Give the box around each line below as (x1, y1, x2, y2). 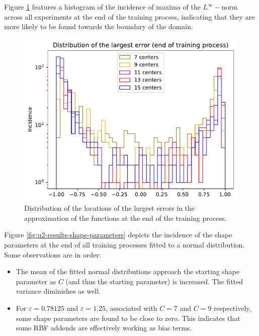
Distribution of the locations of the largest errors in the (24, 203, 195, 213)
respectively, (214, 302, 251, 313)
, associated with (106, 302, 157, 313)
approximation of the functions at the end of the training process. (24, 212, 227, 223)
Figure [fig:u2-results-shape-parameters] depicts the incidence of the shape (4, 229, 232, 240)
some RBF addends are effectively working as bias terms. (16, 322, 192, 333)
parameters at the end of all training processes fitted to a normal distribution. (4, 239, 245, 249)
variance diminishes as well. (16, 286, 101, 296)
